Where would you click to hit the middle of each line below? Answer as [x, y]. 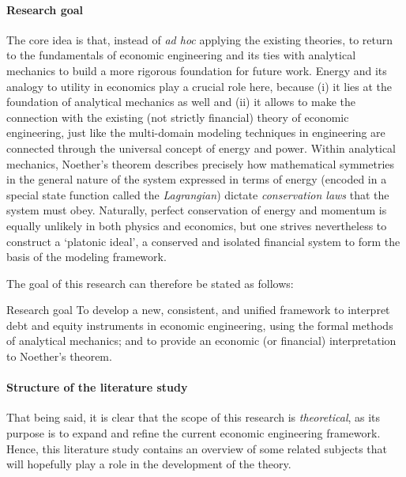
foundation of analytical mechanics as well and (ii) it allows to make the [181, 102]
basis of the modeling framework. [86, 257]
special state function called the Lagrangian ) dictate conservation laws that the [198, 194]
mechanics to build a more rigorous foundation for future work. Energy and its [197, 70]
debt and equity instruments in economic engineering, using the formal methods [200, 325]
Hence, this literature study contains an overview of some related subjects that [197, 448]
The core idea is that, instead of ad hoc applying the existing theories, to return [199, 39]
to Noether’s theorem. [59, 356]
